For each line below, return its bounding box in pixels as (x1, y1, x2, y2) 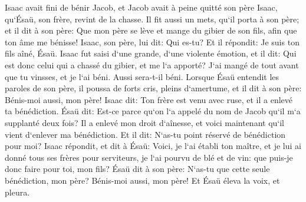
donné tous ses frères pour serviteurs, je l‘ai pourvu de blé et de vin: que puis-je (5, 151, 293, 163)
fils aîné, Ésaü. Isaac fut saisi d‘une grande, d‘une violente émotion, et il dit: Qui (5, 47, 297, 59)
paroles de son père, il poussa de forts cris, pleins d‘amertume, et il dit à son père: (5, 82, 302, 94)
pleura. (5, 186, 30, 198)
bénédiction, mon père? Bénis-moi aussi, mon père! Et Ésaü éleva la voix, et (5, 174, 280, 186)
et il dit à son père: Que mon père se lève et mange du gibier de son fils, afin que (5, 24, 297, 37)
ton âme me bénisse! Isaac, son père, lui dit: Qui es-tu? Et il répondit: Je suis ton (5, 35, 300, 48)
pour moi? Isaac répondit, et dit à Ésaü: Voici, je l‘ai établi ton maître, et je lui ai (5, 140, 301, 152)
